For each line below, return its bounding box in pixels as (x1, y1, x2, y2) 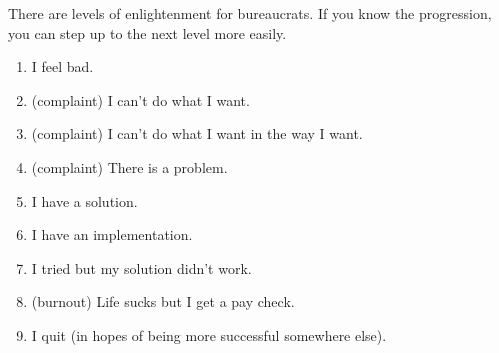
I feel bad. (31, 56, 94, 77)
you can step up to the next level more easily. (8, 22, 287, 43)
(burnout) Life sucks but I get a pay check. (31, 291, 295, 312)
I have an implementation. (31, 224, 193, 245)
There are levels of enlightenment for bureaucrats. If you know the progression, (8, 3, 492, 23)
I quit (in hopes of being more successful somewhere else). (31, 324, 387, 345)
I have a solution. (31, 190, 138, 211)
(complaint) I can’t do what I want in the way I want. (31, 123, 363, 144)
